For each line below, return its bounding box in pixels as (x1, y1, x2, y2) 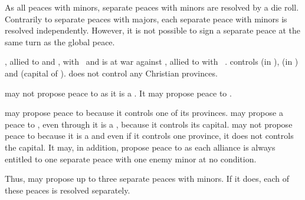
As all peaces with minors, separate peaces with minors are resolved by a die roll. (5, 1, 299, 13)
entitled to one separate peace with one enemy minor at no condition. (5, 152, 257, 165)
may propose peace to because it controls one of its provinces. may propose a (5, 106, 283, 119)
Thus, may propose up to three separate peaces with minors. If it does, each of (5, 172, 290, 185)
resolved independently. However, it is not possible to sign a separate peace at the (5, 24, 301, 36)
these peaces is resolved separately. (5, 184, 130, 196)
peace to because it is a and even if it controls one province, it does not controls (5, 129, 294, 142)
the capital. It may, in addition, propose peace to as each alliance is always (5, 141, 276, 153)
